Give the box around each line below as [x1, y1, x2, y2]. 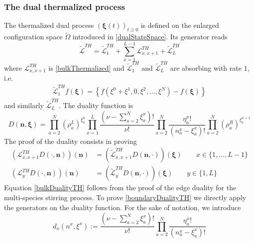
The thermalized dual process [4, 20, 94, 30]
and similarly [4, 100, 44, 111]
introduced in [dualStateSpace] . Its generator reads [72, 31, 228, 42]
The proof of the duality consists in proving [4, 135, 137, 146]
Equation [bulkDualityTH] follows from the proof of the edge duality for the [4, 182, 237, 193]
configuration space [4, 31, 63, 42]
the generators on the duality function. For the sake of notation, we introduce [4, 202, 241, 212]
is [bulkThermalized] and [48, 62, 125, 73]
